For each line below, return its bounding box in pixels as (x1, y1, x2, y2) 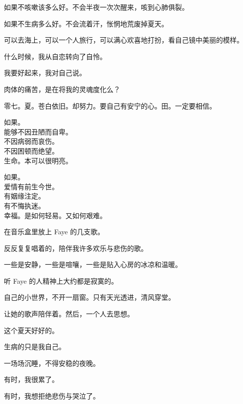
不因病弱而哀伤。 (4, 136, 59, 146)
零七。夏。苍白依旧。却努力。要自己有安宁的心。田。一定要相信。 (4, 100, 216, 111)
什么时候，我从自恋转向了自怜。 (4, 51, 107, 61)
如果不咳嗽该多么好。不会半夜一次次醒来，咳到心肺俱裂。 (4, 2, 189, 12)
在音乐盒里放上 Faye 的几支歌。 (4, 226, 105, 237)
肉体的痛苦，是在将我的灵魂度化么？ (4, 84, 120, 94)
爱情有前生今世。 (4, 181, 59, 191)
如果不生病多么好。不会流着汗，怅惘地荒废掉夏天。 (4, 18, 168, 28)
